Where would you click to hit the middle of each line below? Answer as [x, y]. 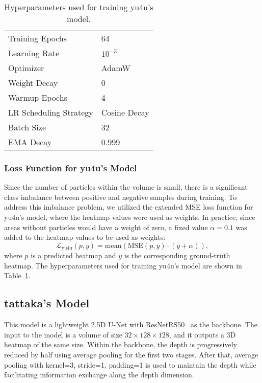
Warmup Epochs [38, 97]
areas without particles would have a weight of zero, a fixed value [106, 227]
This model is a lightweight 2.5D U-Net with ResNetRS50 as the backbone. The [131, 324]
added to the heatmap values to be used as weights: [85, 237]
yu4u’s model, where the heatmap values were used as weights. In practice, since [130, 217]
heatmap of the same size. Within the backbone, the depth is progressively [121, 344]
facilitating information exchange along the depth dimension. [99, 375]
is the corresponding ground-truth [177, 255]
